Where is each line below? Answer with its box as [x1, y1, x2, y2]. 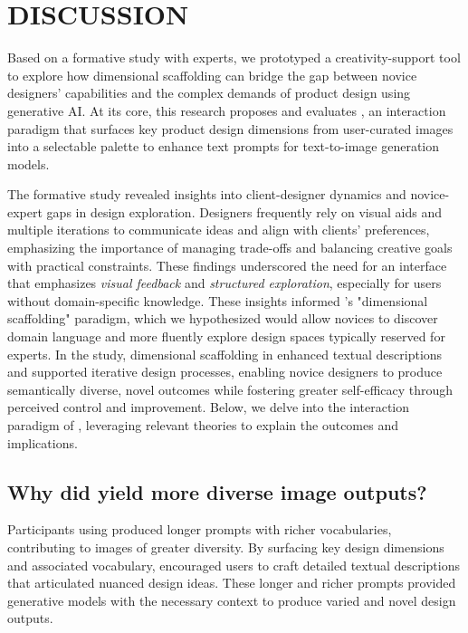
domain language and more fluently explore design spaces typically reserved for [7, 327, 445, 346]
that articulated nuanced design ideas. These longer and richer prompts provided [7, 573, 456, 592]
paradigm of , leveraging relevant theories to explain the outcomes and [7, 416, 398, 434]
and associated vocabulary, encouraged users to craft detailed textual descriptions [7, 555, 461, 574]
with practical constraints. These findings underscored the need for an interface [7, 255, 447, 274]
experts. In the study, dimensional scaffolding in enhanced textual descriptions [7, 344, 443, 363]
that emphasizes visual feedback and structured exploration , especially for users [7, 273, 442, 293]
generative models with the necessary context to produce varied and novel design [7, 590, 456, 609]
